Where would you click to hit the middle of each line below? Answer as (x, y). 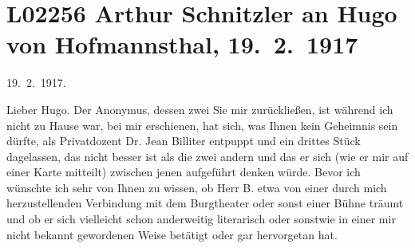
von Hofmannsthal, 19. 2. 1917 (182, 44)
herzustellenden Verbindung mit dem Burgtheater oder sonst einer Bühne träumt (205, 203)
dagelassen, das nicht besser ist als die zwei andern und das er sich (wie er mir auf (207, 156)
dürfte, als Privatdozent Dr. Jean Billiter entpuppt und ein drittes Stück (184, 141)
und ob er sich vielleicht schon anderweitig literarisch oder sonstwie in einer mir (201, 219)
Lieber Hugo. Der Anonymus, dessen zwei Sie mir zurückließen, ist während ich (200, 109)
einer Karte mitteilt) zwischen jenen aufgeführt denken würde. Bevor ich (184, 172)
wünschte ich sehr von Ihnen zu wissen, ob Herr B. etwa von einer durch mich (197, 187)
